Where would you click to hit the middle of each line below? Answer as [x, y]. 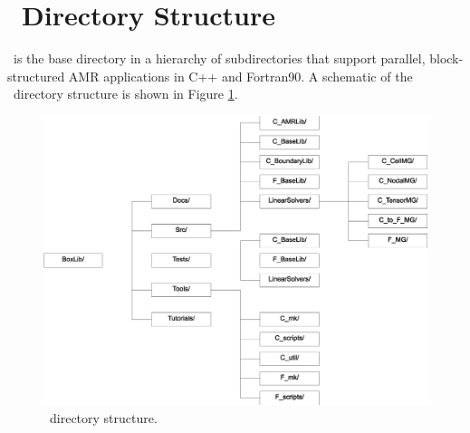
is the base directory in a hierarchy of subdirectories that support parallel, [219, 58]
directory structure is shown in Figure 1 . [125, 94]
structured [36, 76]
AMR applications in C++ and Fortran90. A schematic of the [240, 76]
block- [446, 58]
